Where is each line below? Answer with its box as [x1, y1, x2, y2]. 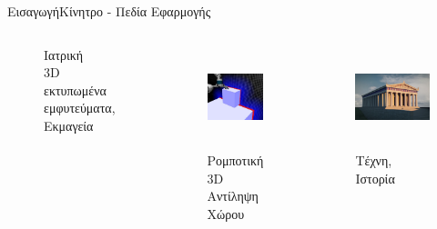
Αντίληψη [207, 186, 259, 205]
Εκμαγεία [44, 115, 94, 134]
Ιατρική [44, 45, 84, 64]
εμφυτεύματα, [44, 98, 116, 117]
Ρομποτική [207, 151, 264, 170]
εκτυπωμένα [44, 80, 107, 99]
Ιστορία [355, 168, 395, 187]
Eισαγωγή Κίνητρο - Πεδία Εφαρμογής [7, 2, 211, 20]
